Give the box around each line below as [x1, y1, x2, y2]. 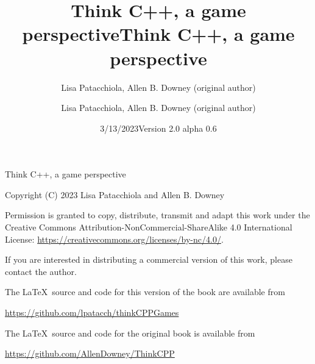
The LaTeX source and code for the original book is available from [5, 326, 255, 339]
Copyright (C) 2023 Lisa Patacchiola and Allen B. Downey [5, 188, 225, 201]
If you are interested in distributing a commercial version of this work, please [5, 253, 292, 266]
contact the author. [5, 265, 77, 277]
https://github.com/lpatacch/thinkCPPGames [5, 306, 179, 319]
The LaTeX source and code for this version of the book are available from [5, 285, 285, 298]
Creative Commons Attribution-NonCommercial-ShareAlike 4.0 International [5, 221, 292, 234]
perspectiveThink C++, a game [22, 21, 295, 46]
